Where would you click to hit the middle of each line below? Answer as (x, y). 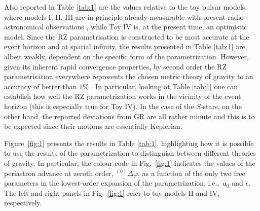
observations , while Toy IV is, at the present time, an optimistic (146, 27)
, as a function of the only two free (192, 173)
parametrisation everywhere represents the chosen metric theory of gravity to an (129, 76)
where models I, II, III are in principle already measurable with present (115, 16)
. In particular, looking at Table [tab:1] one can (164, 86)
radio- (237, 16)
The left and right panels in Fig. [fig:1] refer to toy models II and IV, (112, 192)
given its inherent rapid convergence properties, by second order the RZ (115, 66)
